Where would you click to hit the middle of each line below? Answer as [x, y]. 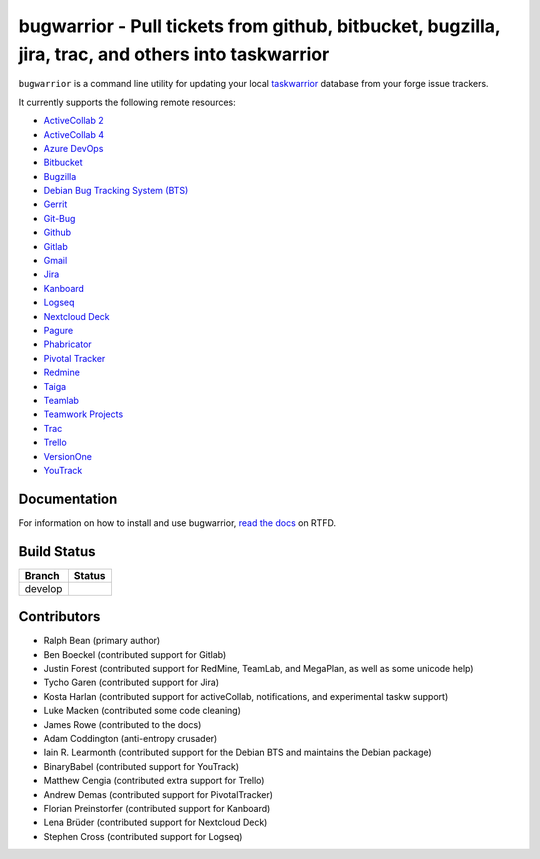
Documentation [68, 498]
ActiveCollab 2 [73, 121]
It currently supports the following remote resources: [127, 102]
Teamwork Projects [83, 414]
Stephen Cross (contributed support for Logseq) [143, 836]
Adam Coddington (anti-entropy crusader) [130, 738]
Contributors [59, 616]
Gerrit [55, 204]
